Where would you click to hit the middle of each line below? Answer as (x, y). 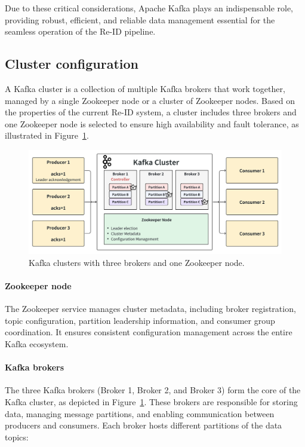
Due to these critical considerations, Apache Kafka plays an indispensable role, (149, 8)
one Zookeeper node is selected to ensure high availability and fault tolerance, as (152, 123)
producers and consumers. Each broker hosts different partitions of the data (144, 425)
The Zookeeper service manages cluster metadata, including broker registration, (150, 309)
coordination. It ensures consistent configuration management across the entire (149, 332)
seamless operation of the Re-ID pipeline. (80, 31)
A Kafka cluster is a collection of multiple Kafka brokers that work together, (145, 88)
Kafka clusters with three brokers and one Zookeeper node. (137, 262)
